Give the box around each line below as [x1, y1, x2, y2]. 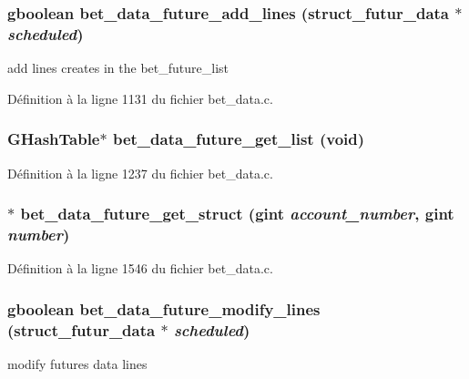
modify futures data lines [7, 354, 148, 374]
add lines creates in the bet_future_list [7, 58, 229, 77]
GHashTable [7, 128, 100, 150]
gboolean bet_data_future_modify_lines [7, 297, 321, 320]
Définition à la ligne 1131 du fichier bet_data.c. [7, 88, 273, 108]
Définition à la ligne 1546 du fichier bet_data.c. [7, 259, 273, 278]
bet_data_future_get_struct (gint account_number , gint [20, 202, 454, 225]
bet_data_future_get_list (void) [112, 128, 365, 150]
